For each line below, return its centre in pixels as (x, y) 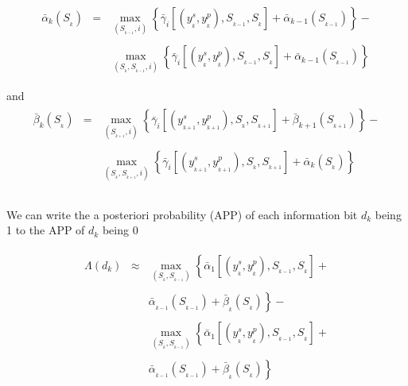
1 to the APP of (46, 230)
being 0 (120, 230)
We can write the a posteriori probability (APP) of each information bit (182, 214)
